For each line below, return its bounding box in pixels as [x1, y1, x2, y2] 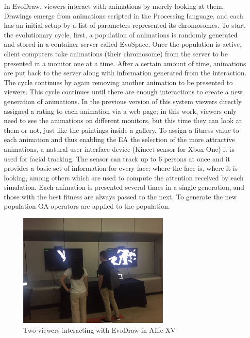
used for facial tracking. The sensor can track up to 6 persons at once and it [4, 153, 231, 163]
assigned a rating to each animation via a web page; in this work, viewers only [4, 106, 237, 116]
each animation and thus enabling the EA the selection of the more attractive [4, 134, 235, 144]
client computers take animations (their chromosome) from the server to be [4, 48, 228, 58]
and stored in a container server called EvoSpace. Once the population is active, [4, 39, 242, 49]
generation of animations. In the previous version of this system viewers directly [4, 96, 242, 106]
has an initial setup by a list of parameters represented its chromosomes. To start [4, 20, 246, 30]
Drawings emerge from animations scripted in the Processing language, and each [4, 10, 243, 20]
